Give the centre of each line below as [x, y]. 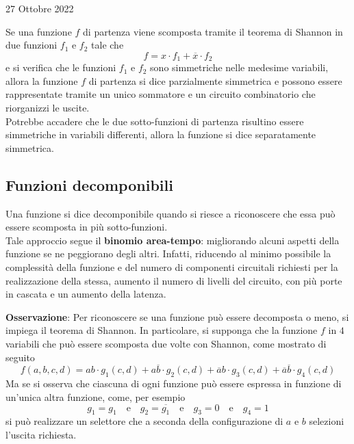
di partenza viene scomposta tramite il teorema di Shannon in [213, 31]
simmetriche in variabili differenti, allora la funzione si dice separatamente [161, 134]
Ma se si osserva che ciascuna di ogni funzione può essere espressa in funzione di [174, 383]
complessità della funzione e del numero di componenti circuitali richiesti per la [172, 266]
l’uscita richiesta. [41, 434]
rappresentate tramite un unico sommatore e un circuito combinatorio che [161, 94]
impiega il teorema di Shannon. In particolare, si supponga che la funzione [162, 330]
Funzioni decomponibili [89, 184]
